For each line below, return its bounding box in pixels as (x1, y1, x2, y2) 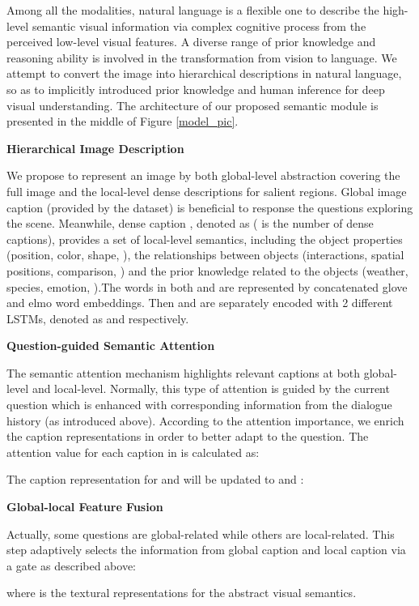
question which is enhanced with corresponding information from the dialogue (6, 396, 392, 413)
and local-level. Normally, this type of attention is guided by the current (32, 380, 390, 397)
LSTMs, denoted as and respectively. (6, 309, 189, 326)
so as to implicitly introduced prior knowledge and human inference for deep (6, 80, 385, 97)
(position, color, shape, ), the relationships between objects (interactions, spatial (6, 246, 404, 263)
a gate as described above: (6, 557, 137, 574)
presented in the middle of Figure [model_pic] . (6, 113, 239, 130)
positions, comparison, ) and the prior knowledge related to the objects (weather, (6, 262, 408, 279)
